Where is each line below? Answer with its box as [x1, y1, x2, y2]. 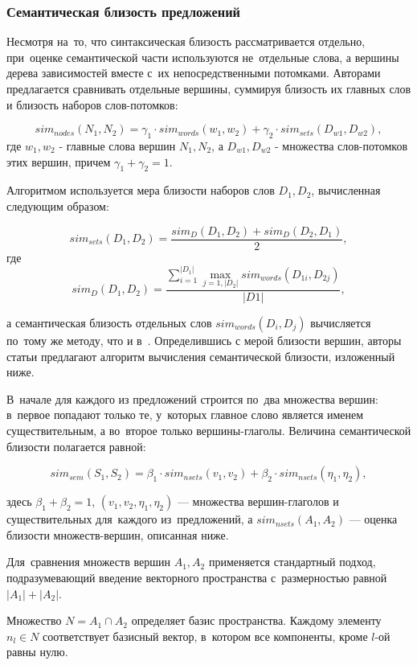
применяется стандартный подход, [208, 553, 376, 570]
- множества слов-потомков [275, 137, 408, 154]
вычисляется [310, 314, 371, 330]
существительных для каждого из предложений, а [6, 511, 253, 527]
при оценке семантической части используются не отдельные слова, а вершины [6, 48, 399, 65]
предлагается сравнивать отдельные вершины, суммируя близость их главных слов [6, 80, 411, 96]
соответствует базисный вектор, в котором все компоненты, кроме [43, 627, 368, 644]
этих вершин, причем [6, 153, 111, 170]
